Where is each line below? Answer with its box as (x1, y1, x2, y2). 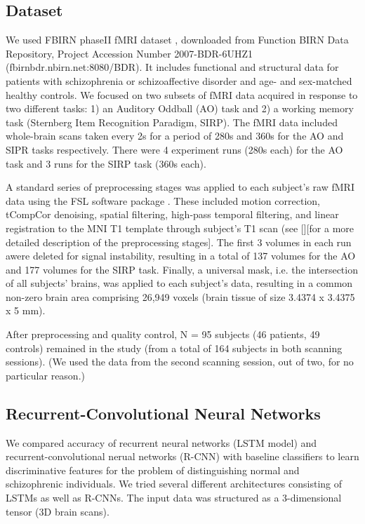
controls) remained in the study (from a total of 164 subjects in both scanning (6, 340, 343, 355)
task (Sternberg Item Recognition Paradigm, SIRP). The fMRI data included (6, 114, 338, 129)
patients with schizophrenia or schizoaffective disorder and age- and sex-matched (6, 73, 352, 88)
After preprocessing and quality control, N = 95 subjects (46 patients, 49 (6, 327, 320, 342)
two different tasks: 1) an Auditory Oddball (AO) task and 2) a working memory (6, 101, 354, 116)
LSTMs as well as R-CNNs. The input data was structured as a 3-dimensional (6, 490, 342, 505)
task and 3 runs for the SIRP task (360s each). (6, 156, 206, 170)
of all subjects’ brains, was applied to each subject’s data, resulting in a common (6, 276, 353, 290)
